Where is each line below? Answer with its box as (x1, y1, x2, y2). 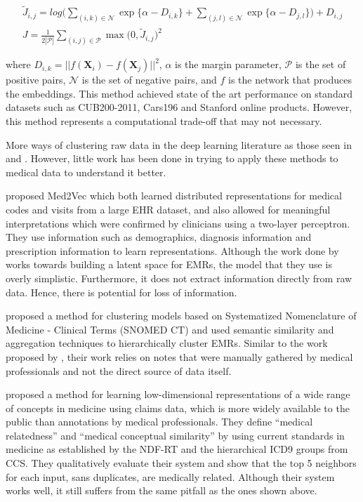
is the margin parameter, (175, 57, 282, 72)
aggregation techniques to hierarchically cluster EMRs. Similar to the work (6, 336, 328, 350)
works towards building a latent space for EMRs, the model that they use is (6, 257, 332, 272)
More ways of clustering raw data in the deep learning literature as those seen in (6, 137, 352, 152)
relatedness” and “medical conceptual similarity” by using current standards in (6, 428, 345, 442)
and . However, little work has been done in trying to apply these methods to (6, 151, 338, 166)
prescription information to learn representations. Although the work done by (6, 243, 339, 258)
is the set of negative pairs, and (81, 72, 217, 87)
